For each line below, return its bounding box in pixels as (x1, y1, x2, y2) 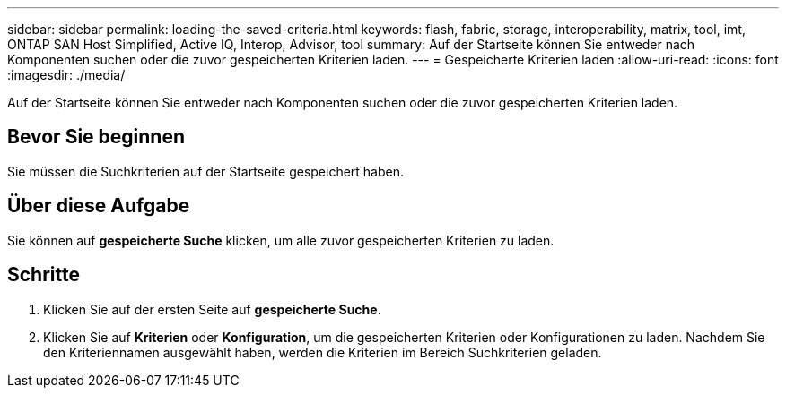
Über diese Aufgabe (7, 194, 190, 218)
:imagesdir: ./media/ (7, 67, 126, 82)
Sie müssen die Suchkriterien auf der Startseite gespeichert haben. (7, 163, 405, 179)
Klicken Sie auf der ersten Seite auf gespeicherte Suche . (43, 301, 381, 317)
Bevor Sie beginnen (7, 125, 186, 149)
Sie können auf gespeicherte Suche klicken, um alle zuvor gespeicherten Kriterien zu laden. (7, 232, 555, 248)
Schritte (7, 263, 80, 287)
